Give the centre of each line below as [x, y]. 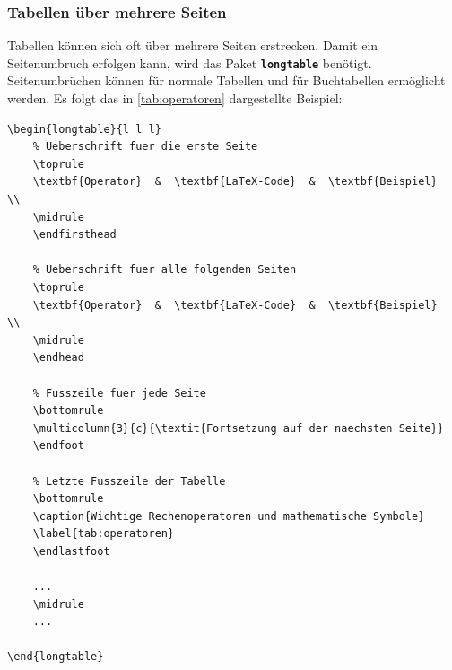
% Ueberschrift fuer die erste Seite [145, 147]
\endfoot [58, 446]
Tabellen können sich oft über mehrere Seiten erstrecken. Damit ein [193, 45]
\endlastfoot [71, 551]
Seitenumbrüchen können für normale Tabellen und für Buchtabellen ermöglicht [226, 80]
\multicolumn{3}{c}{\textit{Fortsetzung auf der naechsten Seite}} [238, 428]
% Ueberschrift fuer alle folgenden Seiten [165, 270]
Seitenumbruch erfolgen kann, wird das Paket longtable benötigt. [190, 62]
